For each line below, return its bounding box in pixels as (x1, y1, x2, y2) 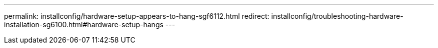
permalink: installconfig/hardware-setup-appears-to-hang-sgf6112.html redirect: (4, 12, 269, 20)
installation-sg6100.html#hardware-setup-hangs (4, 20, 163, 29)
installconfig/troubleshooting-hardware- (271, 12, 403, 20)
